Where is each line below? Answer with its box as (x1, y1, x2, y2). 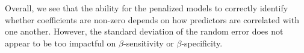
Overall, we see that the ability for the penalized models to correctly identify (5, 2, 288, 14)
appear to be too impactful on (5, 36, 116, 49)
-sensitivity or (123, 36, 174, 49)
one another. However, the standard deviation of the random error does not (5, 25, 284, 38)
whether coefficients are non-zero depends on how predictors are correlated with (5, 13, 299, 26)
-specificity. (181, 36, 223, 49)
